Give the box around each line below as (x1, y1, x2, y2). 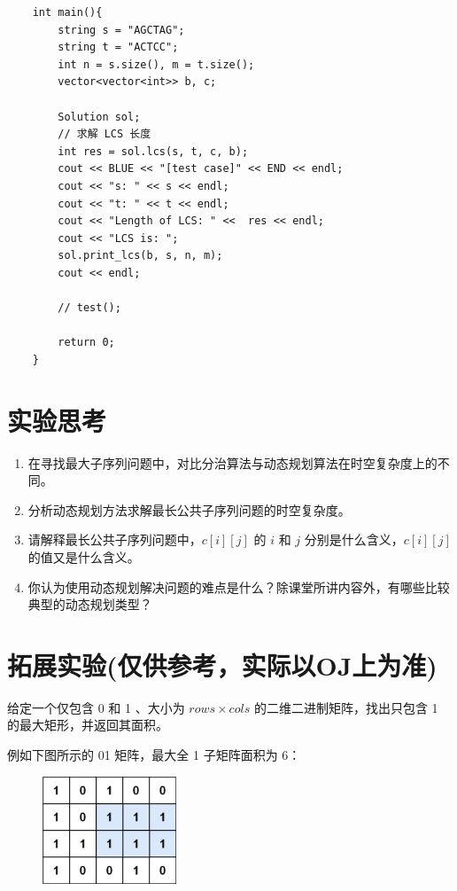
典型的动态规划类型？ (27, 595, 152, 614)
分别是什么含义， (304, 530, 404, 549)
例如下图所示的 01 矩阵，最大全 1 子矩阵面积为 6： (7, 746, 301, 764)
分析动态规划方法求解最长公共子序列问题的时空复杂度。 (27, 500, 351, 519)
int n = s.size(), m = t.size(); (58, 58, 255, 71)
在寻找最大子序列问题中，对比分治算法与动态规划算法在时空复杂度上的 (27, 453, 438, 472)
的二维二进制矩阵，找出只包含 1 (253, 698, 438, 716)
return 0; (58, 336, 115, 349)
